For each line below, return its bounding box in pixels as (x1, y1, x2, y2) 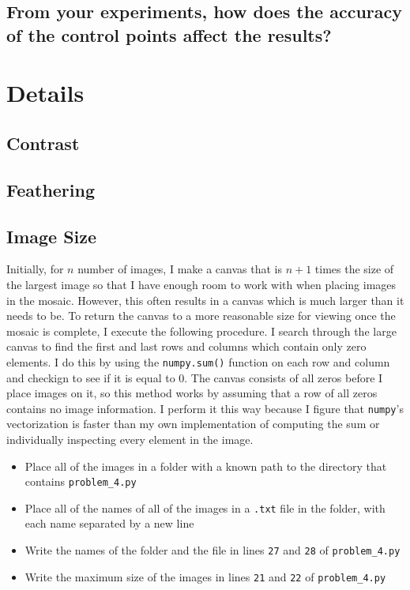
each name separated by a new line (24, 515, 194, 532)
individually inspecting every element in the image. (6, 430, 254, 447)
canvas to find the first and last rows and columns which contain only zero (6, 338, 367, 355)
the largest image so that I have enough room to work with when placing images (6, 276, 397, 292)
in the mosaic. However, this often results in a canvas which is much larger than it (6, 291, 404, 308)
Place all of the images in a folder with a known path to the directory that (24, 457, 387, 474)
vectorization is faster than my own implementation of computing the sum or (6, 415, 380, 432)
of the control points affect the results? (6, 22, 332, 47)
